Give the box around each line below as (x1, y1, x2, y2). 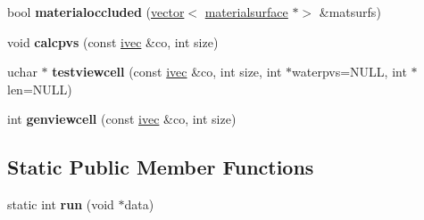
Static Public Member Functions (7, 153, 314, 181)
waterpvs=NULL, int (292, 62, 407, 81)
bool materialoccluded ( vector (7, 3, 185, 20)
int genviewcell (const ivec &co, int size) (7, 110, 237, 128)
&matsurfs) (319, 3, 381, 20)
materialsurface (204, 3, 288, 20)
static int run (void (7, 195, 114, 214)
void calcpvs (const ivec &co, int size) (7, 32, 219, 51)
